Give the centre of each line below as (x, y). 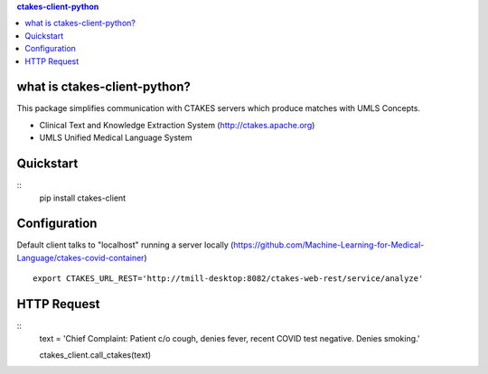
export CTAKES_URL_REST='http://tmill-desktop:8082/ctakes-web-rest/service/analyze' (228, 279)
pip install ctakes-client (83, 198)
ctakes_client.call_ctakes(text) (95, 355)
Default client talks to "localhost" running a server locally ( (125, 245)
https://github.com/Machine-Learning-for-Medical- (329, 245)
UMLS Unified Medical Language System (116, 138)
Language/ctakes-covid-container (80, 257)
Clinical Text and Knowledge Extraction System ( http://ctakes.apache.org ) (177, 125)
